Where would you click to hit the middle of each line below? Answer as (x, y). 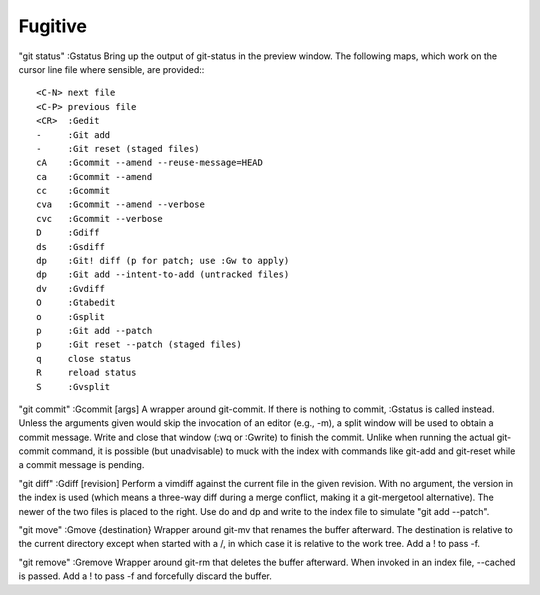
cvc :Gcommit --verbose (100, 218)
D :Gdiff (68, 233)
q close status (84, 358)
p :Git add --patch (94, 330)
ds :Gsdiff (70, 246)
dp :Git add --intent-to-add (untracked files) (163, 274)
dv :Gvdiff (70, 288)
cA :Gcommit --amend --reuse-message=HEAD (150, 163)
